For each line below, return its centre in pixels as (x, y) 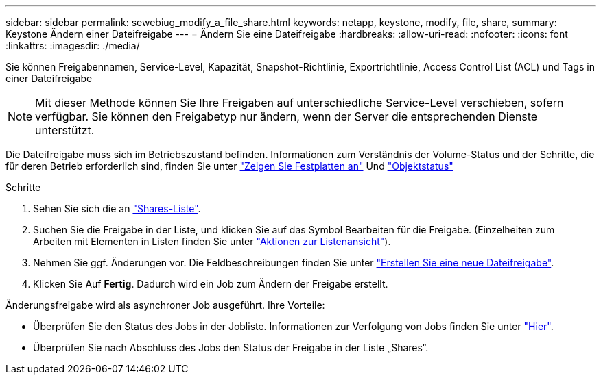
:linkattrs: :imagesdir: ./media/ (73, 46)
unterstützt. (65, 130)
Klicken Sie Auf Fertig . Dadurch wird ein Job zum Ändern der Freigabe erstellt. (211, 284)
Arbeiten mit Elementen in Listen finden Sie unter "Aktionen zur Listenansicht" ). (212, 241)
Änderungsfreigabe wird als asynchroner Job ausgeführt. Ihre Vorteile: (165, 305)
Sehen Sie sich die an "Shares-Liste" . (117, 208)
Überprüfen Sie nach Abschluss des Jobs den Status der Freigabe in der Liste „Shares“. (231, 347)
